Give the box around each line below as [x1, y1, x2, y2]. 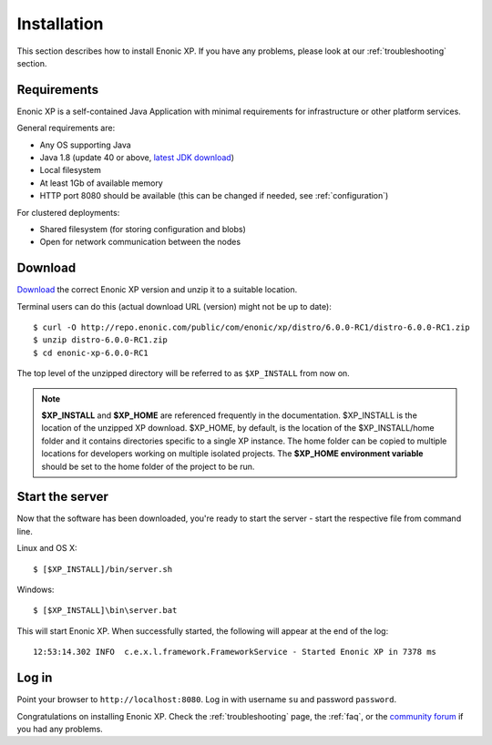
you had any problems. [16, 723, 104, 734]
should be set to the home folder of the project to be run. [41, 461, 255, 472]
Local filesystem [39, 165, 102, 176]
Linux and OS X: [16, 543, 77, 554]
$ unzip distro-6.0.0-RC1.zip [33, 335, 169, 345]
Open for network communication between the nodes [39, 237, 241, 248]
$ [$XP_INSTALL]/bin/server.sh [33, 564, 173, 574]
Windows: [16, 584, 55, 596]
